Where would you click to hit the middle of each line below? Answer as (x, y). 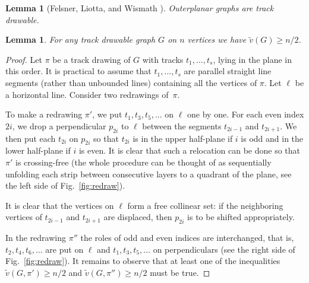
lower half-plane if (38, 150)
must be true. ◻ (180, 272)
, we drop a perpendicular (59, 125)
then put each (31, 138)
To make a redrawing (44, 114)
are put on (64, 249)
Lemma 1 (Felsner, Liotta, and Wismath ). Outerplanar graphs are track (140, 8)
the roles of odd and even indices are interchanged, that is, (187, 238)
